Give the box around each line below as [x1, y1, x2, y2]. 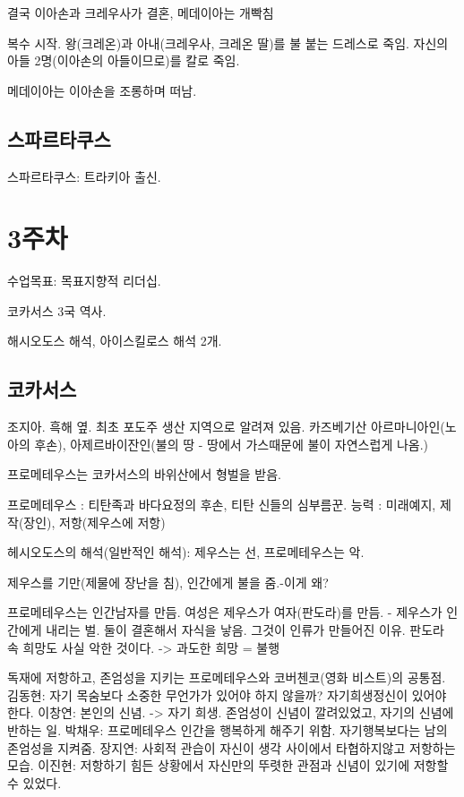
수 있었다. [7, 773, 62, 792]
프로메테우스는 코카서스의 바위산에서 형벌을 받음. [7, 465, 281, 484]
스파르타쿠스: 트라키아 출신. [7, 167, 161, 185]
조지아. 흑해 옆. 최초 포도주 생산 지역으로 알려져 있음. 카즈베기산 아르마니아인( [7, 417, 445, 436]
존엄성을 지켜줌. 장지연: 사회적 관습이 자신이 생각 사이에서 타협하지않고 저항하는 [7, 738, 456, 757]
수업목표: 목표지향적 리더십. [7, 271, 161, 290]
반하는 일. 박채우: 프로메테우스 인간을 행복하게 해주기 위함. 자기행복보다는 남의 [7, 721, 448, 739]
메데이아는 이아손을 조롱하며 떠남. [7, 81, 197, 99]
